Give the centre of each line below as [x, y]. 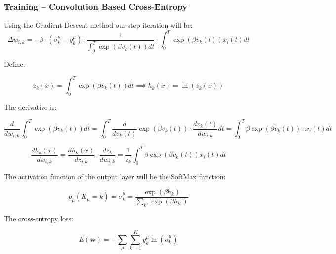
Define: [15, 64]
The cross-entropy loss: [39, 218]
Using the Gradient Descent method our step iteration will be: [98, 25]
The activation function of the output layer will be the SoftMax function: [115, 177]
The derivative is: [30, 107]
